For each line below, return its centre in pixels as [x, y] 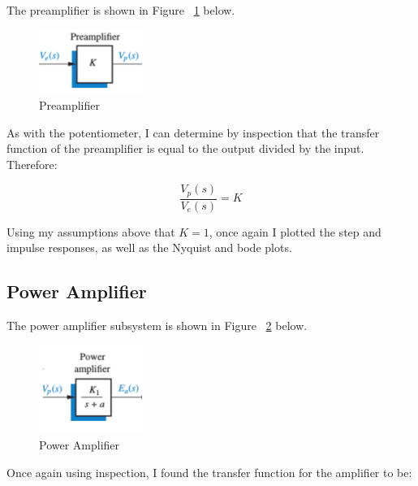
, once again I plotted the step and [295, 231]
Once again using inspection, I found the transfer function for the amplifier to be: [209, 472]
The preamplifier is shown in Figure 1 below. [121, 10]
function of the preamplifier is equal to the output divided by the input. [185, 148]
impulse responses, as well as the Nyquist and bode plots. [149, 247]
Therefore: [32, 164]
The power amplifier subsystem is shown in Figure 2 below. [157, 325]
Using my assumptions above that [91, 231]
